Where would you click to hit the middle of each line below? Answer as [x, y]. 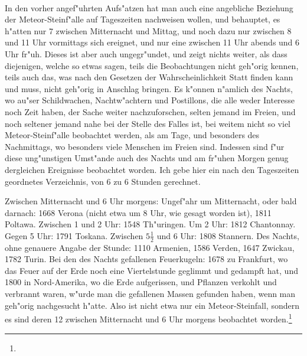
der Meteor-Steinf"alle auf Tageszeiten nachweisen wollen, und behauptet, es [143, 19]
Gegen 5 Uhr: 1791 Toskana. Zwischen [74, 235]
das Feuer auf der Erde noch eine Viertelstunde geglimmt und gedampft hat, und [151, 270]
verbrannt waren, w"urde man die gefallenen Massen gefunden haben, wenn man [150, 294]
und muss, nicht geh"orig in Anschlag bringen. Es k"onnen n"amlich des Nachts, [149, 88]
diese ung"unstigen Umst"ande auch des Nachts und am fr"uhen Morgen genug [147, 158]
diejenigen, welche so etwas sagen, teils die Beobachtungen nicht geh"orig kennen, [152, 65]
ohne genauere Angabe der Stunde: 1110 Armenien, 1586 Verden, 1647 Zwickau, [150, 247]
